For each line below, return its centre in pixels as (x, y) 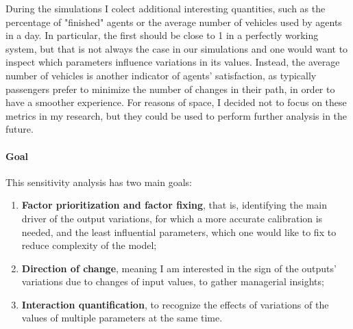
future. (20, 129)
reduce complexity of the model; (89, 245)
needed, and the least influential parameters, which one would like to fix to (179, 232)
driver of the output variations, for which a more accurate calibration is (172, 218)
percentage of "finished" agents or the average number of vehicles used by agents (174, 22)
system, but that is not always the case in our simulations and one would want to (177, 48)
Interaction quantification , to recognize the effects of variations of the (175, 304)
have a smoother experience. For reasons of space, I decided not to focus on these (176, 102)
